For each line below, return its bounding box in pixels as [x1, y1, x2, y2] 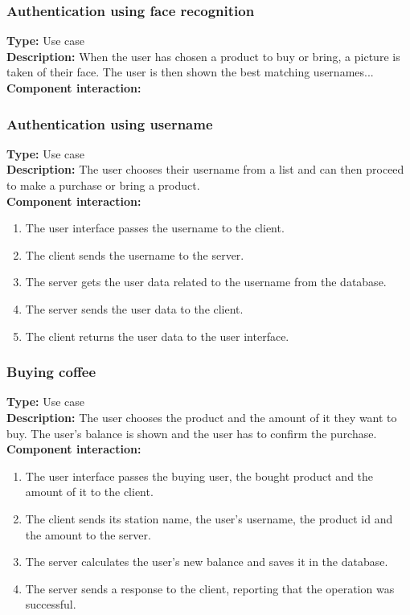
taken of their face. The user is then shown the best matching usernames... [6, 64, 374, 80]
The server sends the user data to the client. [25, 300, 244, 317]
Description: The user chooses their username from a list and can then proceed [6, 161, 404, 178]
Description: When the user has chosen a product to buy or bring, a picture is [6, 47, 400, 64]
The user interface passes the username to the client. [25, 219, 285, 236]
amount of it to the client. [25, 483, 154, 500]
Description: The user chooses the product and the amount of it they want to [6, 408, 397, 425]
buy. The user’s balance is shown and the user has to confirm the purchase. [6, 424, 377, 441]
